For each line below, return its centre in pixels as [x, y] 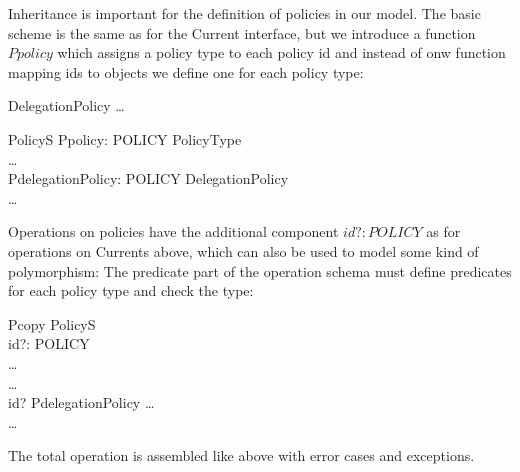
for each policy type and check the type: [131, 290]
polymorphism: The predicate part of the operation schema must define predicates [260, 270]
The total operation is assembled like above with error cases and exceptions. [241, 455]
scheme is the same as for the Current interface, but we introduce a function [242, 32]
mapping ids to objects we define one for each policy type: [186, 71]
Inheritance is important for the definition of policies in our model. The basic [244, 13]
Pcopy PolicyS [52, 323]
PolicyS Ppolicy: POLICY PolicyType [125, 138]
